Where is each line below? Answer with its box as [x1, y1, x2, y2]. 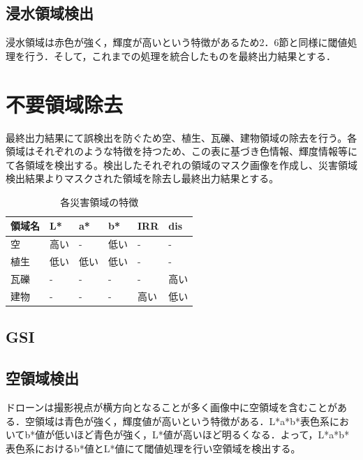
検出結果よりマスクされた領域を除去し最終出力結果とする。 [6, 171, 279, 186]
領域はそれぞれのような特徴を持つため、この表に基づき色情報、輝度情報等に [6, 144, 357, 158]
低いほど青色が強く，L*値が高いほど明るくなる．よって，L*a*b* [54, 427, 350, 442]
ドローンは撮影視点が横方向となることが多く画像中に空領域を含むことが [6, 399, 337, 414]
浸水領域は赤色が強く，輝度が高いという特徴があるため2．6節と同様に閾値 [6, 35, 348, 50]
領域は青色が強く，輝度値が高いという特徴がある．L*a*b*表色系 [34, 413, 330, 428]
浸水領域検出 [6, 2, 94, 24]
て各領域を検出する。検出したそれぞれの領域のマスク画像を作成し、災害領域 [6, 157, 357, 172]
